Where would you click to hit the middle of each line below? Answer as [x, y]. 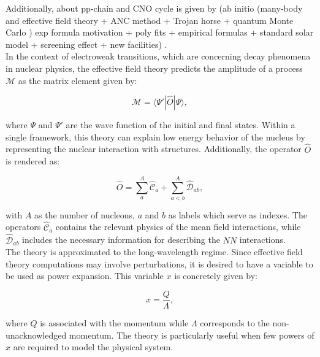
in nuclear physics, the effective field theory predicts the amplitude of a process [154, 68]
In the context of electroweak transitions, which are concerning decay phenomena [158, 56]
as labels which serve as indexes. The [238, 214]
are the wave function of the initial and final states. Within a [181, 125]
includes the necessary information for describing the [121, 240]
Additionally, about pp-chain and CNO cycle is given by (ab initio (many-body [154, 8]
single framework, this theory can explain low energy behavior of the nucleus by [155, 136]
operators [23, 227]
